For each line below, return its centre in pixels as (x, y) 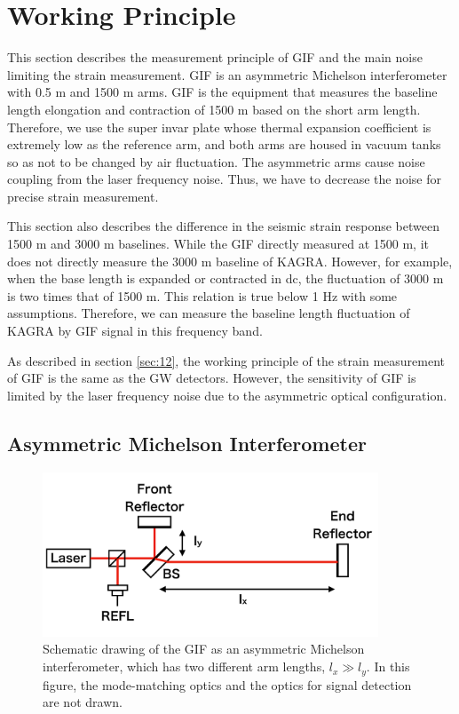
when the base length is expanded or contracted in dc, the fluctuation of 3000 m (226, 278)
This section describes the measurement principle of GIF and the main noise (215, 57)
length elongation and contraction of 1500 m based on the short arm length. (214, 109)
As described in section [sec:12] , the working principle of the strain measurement (226, 360)
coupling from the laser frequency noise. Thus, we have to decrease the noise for (224, 179)
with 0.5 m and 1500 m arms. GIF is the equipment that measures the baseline (222, 92)
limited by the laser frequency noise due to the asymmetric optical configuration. (227, 395)
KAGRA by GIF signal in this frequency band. (135, 331)
